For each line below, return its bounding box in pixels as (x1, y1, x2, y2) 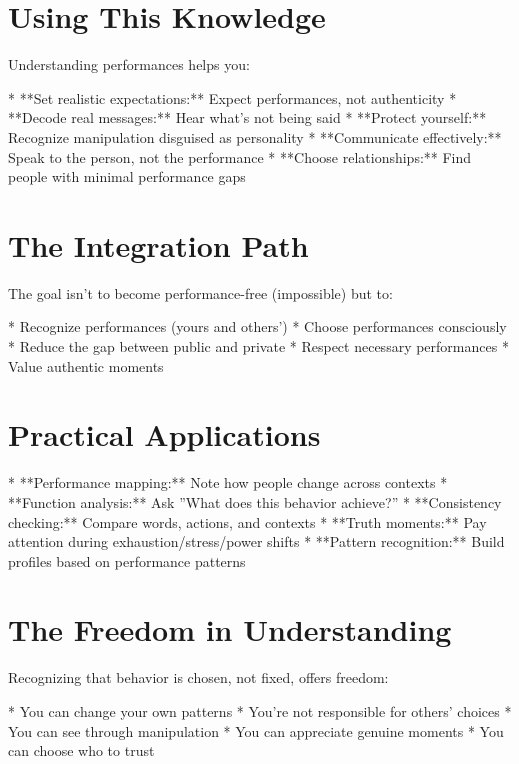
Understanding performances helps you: (8, 54, 250, 75)
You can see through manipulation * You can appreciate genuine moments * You (8, 720, 504, 741)
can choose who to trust (8, 740, 155, 761)
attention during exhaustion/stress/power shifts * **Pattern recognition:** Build (8, 531, 505, 552)
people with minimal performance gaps (8, 166, 246, 187)
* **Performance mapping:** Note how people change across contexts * (8, 472, 448, 493)
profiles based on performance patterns (8, 550, 246, 571)
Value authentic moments (8, 355, 164, 376)
